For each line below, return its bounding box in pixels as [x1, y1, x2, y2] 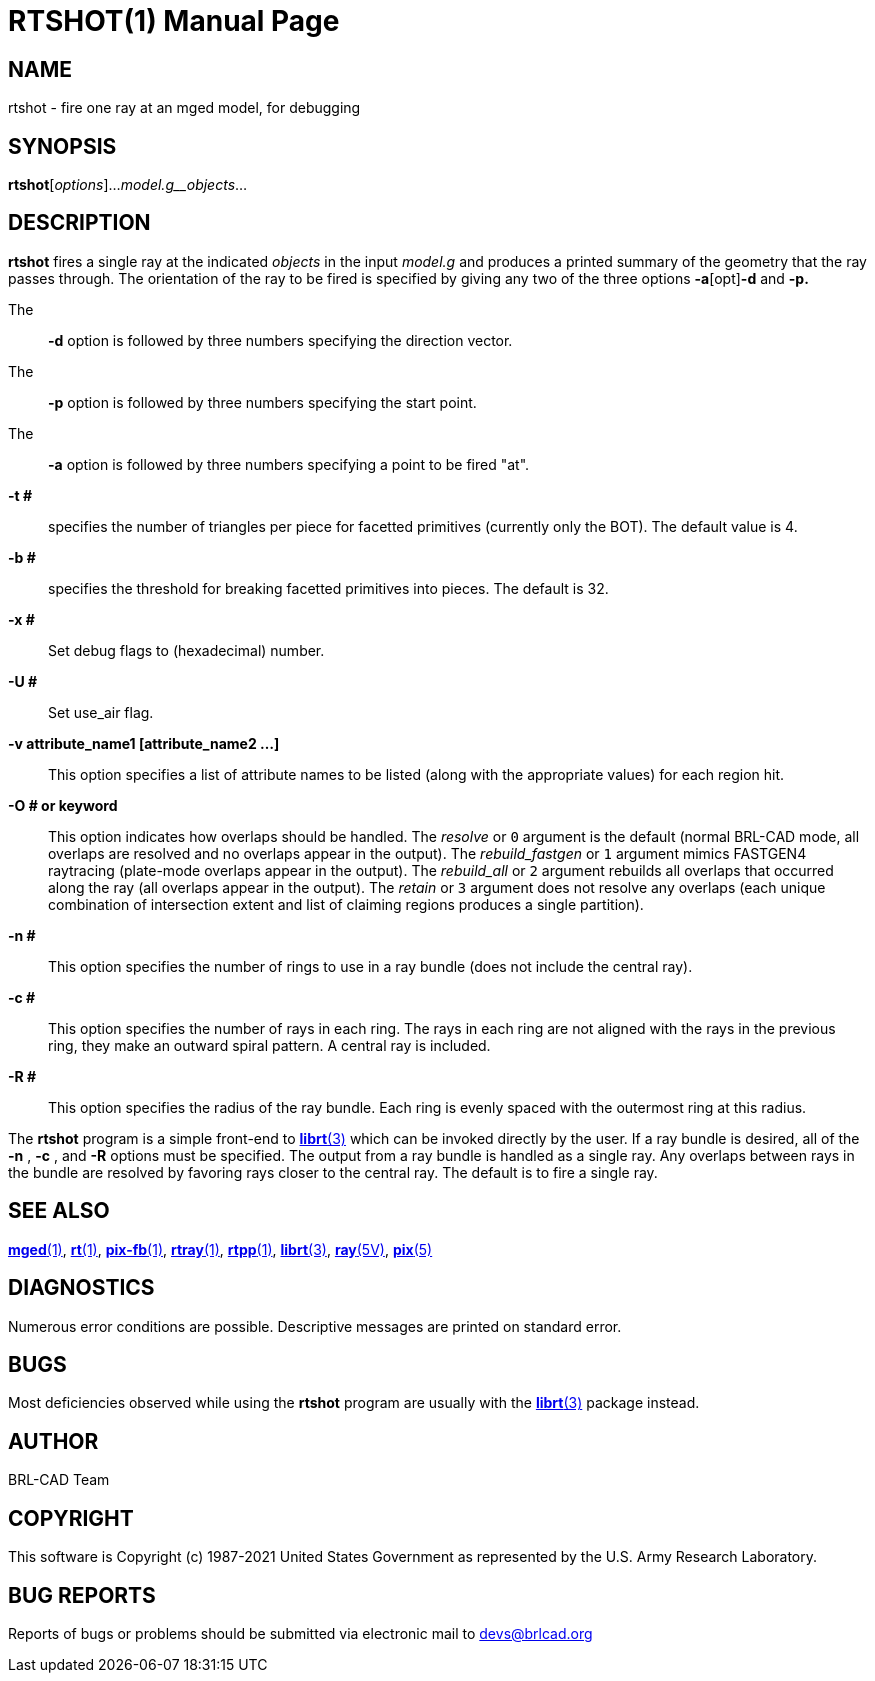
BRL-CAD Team [8, 1471, 110, 1489]
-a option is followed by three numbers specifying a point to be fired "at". [48, 455, 530, 473]
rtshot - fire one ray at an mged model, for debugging [8, 99, 361, 117]
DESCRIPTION [8, 210, 151, 236]
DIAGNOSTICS [8, 1275, 155, 1301]
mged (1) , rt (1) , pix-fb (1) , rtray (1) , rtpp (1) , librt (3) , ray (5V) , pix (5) [8, 1240, 433, 1258]
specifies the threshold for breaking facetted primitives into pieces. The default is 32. [48, 579, 609, 597]
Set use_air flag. [48, 703, 154, 721]
